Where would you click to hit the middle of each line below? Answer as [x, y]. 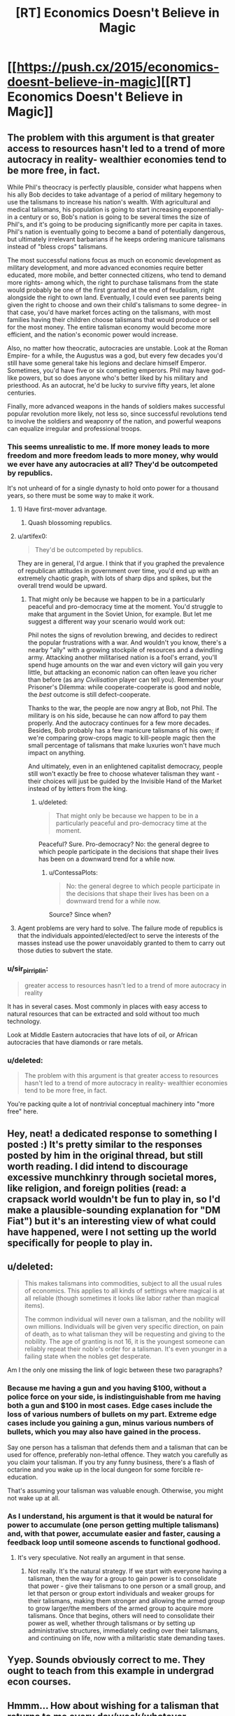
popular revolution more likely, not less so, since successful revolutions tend [117, 414]
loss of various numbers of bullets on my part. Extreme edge [112, 1414]
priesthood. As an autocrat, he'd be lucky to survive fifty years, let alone [111, 385]
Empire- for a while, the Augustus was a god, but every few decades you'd [115, 356]
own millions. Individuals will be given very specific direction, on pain [124, 1327]
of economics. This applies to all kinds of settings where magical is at [124, 1291]
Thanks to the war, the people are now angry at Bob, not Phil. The [122, 708]
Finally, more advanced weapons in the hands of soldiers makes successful [116, 406]
